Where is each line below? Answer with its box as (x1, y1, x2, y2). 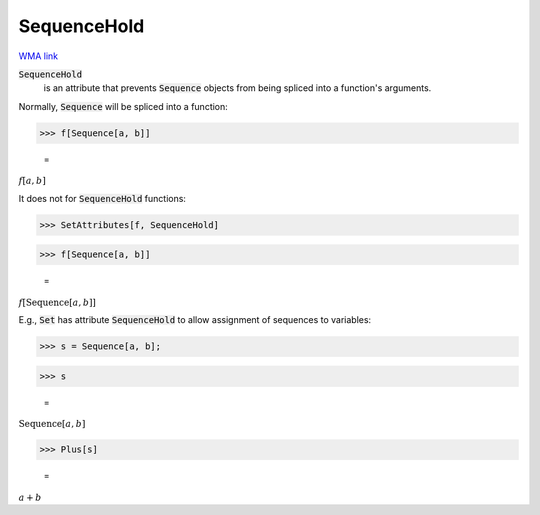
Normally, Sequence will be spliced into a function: (18, 100, 229, 112)
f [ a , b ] (18, 175, 47, 187)
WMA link (18, 50, 59, 62)
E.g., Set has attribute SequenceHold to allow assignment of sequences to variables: (18, 314, 372, 326)
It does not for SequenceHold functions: (18, 192, 187, 204)
